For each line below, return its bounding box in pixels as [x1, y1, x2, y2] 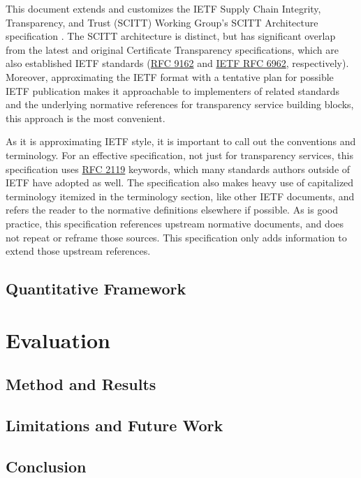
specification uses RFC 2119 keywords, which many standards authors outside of [6, 161, 351, 176]
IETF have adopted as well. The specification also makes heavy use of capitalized [6, 175, 354, 190]
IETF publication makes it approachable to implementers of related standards [6, 83, 340, 98]
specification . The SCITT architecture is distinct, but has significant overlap [6, 29, 336, 43]
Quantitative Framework [6, 278, 186, 299]
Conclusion [6, 455, 87, 477]
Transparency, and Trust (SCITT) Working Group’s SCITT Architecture [6, 15, 318, 29]
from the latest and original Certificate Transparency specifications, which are [6, 42, 339, 57]
